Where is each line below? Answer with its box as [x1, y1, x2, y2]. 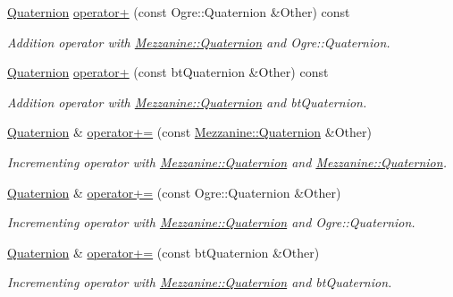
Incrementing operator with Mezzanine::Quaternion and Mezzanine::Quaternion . [7, 152, 447, 171]
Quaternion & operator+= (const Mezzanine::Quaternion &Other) [7, 123, 372, 141]
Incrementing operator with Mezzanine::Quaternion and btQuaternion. [7, 273, 392, 292]
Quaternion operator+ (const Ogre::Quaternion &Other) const [7, 3, 350, 21]
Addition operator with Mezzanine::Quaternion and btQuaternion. [7, 92, 367, 111]
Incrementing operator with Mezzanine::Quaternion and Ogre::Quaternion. [7, 213, 415, 232]
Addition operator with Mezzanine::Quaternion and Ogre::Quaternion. [7, 32, 390, 51]
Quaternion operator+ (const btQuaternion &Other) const [7, 63, 329, 81]
